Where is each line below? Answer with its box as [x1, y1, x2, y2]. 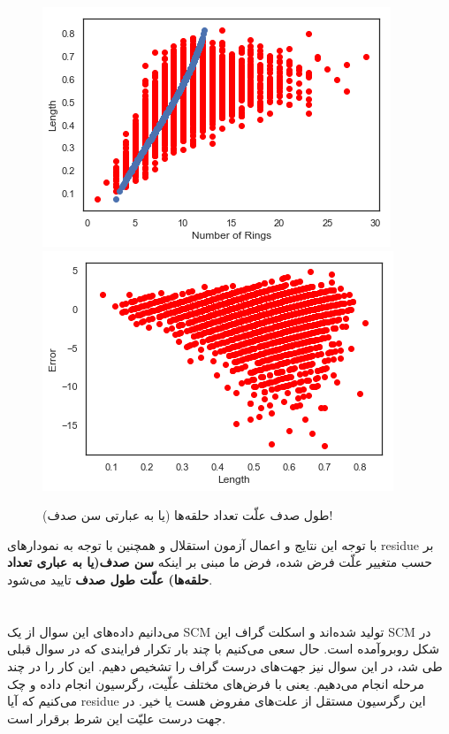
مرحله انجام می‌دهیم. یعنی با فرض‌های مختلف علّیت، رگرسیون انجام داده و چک [7, 674, 424, 692]
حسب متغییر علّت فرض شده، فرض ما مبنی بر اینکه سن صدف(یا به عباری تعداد [7, 553, 432, 571]
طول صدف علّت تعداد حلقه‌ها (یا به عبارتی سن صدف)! [42, 506, 333, 524]
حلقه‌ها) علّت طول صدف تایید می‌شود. [7, 570, 213, 588]
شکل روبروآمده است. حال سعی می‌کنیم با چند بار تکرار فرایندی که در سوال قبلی [7, 639, 439, 658]
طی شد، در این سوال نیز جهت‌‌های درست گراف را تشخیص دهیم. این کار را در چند [7, 656, 443, 675]
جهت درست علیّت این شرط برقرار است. [7, 708, 226, 727]
